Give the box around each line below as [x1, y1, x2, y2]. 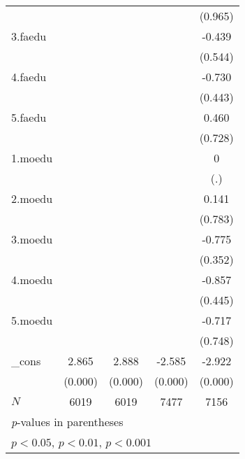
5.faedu [11, 109, 47, 125]
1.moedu [11, 150, 53, 166]
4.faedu [11, 69, 47, 85]
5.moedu [11, 312, 53, 328]
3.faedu [11, 28, 47, 44]
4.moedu [11, 271, 53, 288]
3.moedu [11, 231, 53, 247]
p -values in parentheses [11, 414, 124, 430]
